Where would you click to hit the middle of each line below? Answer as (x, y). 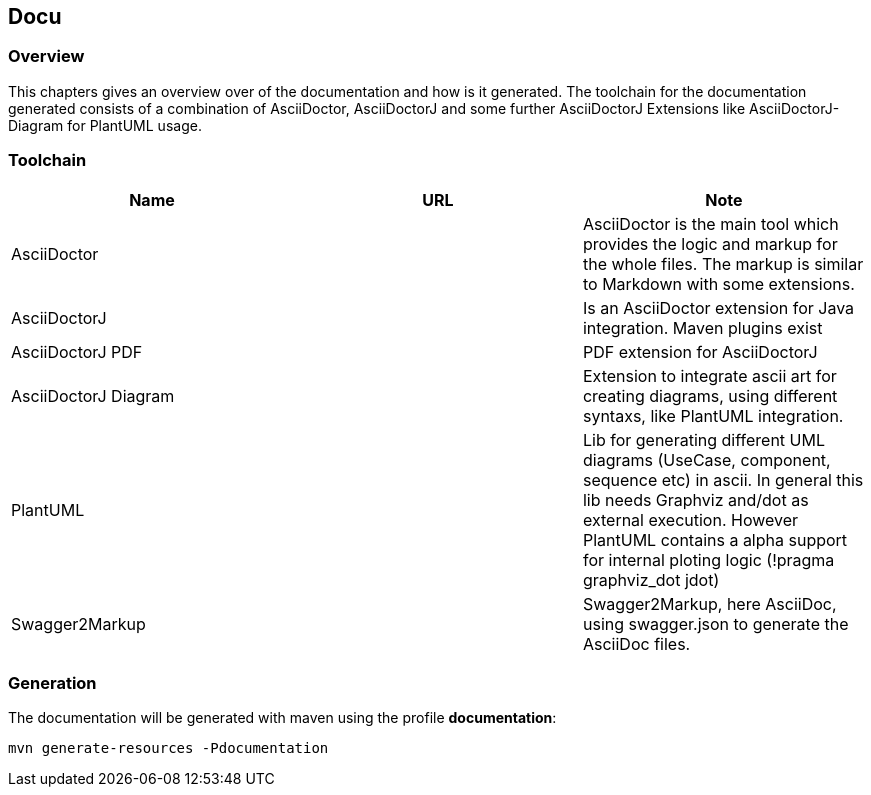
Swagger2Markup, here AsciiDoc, (709, 603)
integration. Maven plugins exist (702, 327)
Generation (52, 682)
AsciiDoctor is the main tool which (710, 223)
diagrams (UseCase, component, (706, 459)
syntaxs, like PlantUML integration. (713, 415)
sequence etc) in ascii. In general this (723, 479)
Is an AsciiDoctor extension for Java (718, 307)
